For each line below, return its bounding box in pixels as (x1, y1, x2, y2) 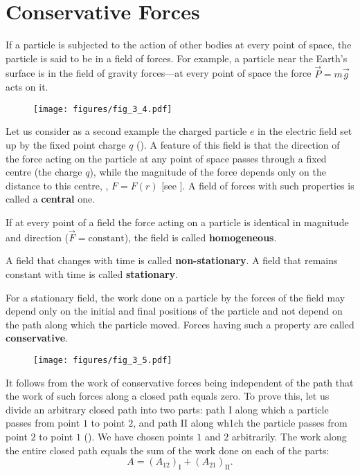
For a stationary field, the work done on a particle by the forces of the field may (6, 290, 345, 304)
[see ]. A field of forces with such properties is (161, 178, 354, 192)
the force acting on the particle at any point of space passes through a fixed (6, 151, 327, 165)
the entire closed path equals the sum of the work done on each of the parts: (6, 443, 330, 457)
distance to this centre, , (6, 178, 109, 192)
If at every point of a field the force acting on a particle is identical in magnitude (6, 214, 349, 229)
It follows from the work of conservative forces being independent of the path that (6, 375, 354, 389)
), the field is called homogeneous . (124, 230, 277, 244)
